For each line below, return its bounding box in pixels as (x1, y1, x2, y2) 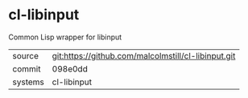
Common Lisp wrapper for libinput (8, 32, 122, 42)
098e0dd (52, 63, 89, 74)
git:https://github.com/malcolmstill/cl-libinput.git (52, 50, 236, 61)
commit (12, 63, 41, 74)
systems (12, 76, 44, 88)
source (12, 50, 39, 61)
